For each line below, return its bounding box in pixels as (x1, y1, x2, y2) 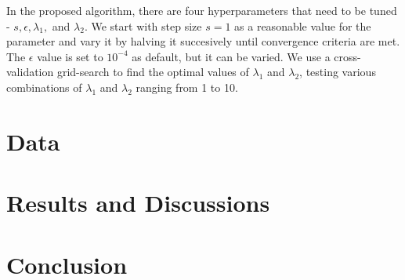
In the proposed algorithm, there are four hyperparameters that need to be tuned (6, 2, 397, 18)
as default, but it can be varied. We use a (132, 48, 331, 64)
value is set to (37, 48, 103, 64)
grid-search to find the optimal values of (56, 64, 249, 80)
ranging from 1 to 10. (136, 78, 238, 95)
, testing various (299, 64, 376, 80)
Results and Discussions (6, 187, 270, 219)
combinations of (6, 78, 82, 95)
